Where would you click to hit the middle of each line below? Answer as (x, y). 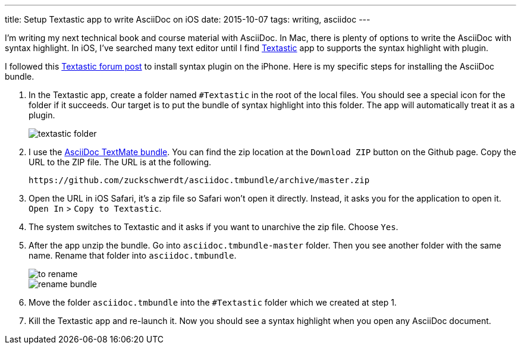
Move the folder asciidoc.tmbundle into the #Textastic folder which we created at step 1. (213, 302)
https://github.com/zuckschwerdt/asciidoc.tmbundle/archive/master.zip (199, 180)
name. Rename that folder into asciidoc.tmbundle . (133, 255)
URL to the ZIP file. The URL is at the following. (120, 162)
